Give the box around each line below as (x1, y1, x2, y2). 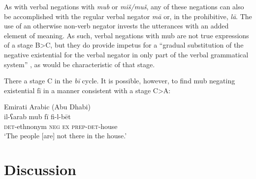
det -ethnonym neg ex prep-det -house (4, 121, 118, 131)
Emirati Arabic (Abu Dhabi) (4, 102, 91, 112)
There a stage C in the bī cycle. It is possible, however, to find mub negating (4, 76, 235, 86)
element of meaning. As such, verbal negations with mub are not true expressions (4, 30, 249, 40)
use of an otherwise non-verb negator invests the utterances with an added (4, 21, 229, 31)
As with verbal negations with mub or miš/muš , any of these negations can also (4, 1, 244, 11)
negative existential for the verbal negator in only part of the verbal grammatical (4, 49, 249, 59)
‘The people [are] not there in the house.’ (4, 130, 127, 141)
